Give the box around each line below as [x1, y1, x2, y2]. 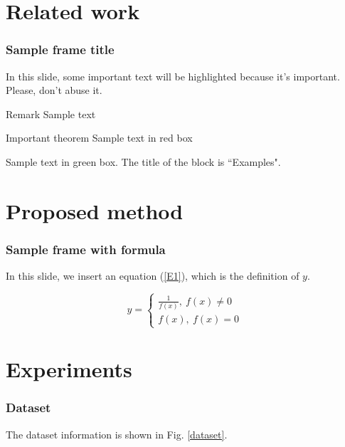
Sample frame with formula [6, 240, 166, 258]
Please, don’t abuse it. [6, 83, 102, 98]
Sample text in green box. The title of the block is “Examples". [6, 154, 281, 169]
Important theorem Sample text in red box [6, 130, 193, 145]
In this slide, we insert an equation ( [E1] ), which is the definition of [6, 268, 299, 283]
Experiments [6, 354, 132, 384]
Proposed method [6, 196, 184, 225]
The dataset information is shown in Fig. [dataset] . [6, 426, 228, 441]
